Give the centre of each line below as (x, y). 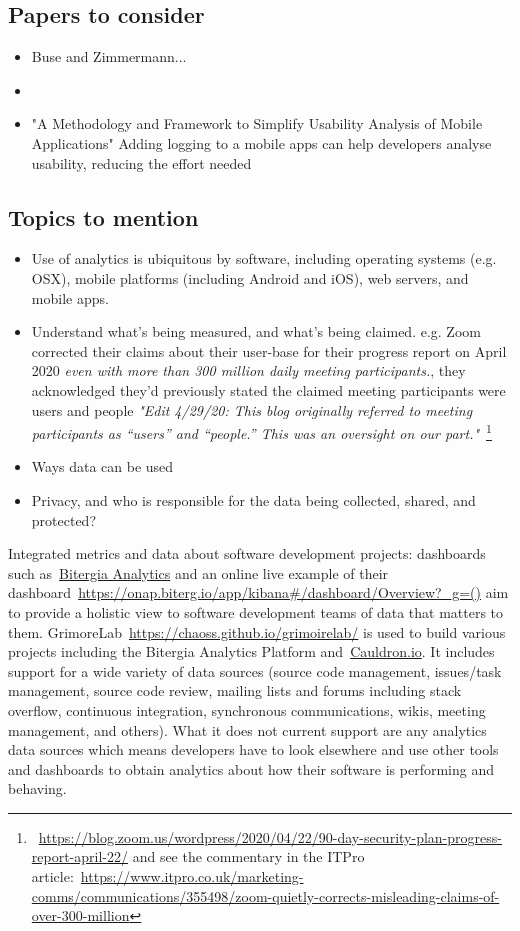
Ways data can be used (102, 466)
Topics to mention (103, 216)
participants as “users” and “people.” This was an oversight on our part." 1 (261, 431)
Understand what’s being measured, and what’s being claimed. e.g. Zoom (256, 331)
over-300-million (80, 915)
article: (52, 876)
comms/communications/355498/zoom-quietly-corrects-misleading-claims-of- (265, 895)
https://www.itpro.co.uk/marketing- (192, 876)
